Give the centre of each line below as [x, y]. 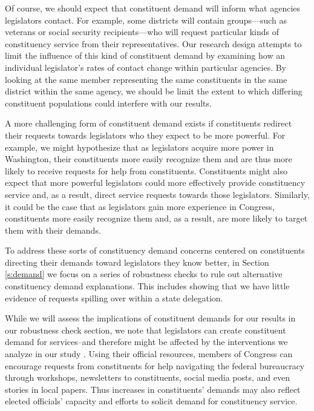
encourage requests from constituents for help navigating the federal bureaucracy [155, 365]
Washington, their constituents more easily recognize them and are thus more [149, 159]
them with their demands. [53, 230]
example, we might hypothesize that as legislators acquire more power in [139, 147]
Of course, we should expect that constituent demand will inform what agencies [153, 8]
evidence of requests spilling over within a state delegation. [114, 298]
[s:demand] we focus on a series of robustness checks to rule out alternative [144, 274]
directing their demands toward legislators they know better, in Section [137, 262]
